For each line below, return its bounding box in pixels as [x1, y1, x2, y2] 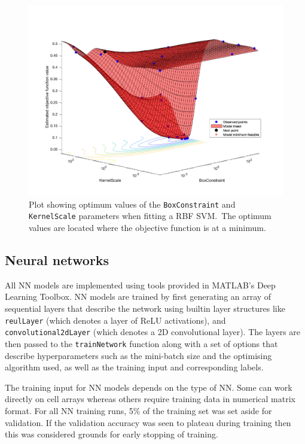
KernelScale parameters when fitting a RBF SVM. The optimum [29, 209, 272, 222]
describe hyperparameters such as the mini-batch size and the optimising [5, 349, 272, 361]
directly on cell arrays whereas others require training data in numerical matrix [5, 393, 295, 405]
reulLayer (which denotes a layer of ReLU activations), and [5, 314, 226, 326]
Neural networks [5, 251, 109, 269]
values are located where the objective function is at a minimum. [29, 221, 266, 234]
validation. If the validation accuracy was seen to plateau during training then [5, 416, 291, 428]
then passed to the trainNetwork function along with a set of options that [5, 337, 278, 349]
